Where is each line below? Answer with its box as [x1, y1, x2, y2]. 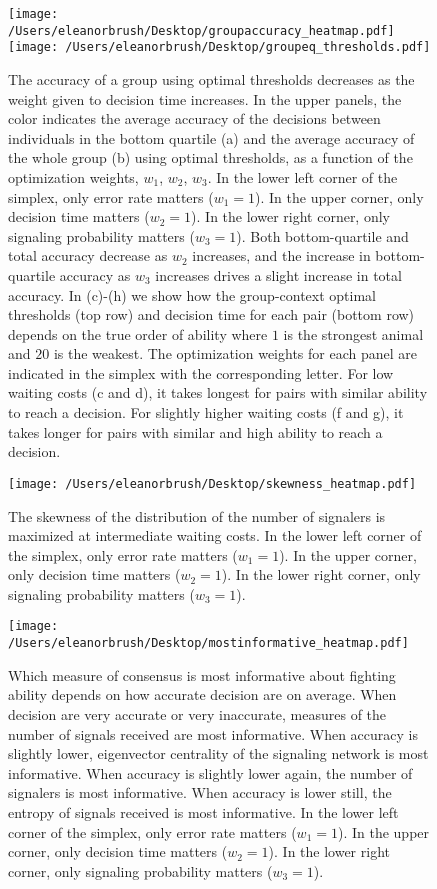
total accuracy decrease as [8, 245, 168, 266]
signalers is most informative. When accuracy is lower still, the [8, 782, 392, 803]
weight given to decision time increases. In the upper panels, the [8, 88, 402, 109]
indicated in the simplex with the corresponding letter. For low [8, 362, 394, 383]
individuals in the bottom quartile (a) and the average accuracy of [8, 127, 415, 148]
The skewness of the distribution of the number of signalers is [8, 505, 386, 526]
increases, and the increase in [192, 245, 371, 266]
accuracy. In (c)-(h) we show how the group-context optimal [8, 284, 377, 305]
